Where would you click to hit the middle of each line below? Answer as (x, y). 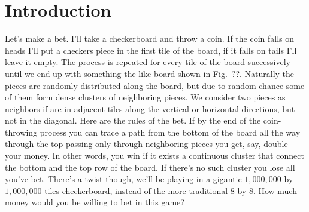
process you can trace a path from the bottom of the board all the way (170, 132)
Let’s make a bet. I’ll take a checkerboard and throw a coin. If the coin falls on (150, 39)
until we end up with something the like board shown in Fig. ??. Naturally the (150, 73)
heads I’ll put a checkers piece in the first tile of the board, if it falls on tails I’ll (151, 50)
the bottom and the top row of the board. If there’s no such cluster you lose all (150, 167)
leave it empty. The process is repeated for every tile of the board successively (148, 62)
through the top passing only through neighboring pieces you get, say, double (146, 144)
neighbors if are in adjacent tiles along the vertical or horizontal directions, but (150, 108)
